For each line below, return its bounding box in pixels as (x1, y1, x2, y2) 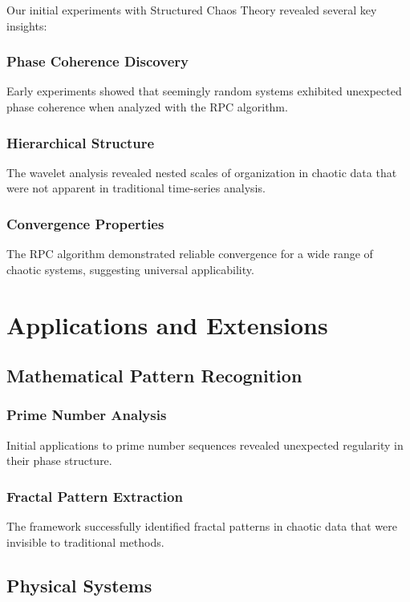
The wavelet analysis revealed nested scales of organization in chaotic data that (6, 164, 397, 180)
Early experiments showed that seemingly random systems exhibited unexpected (6, 83, 402, 99)
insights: (6, 17, 47, 34)
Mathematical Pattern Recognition (6, 363, 302, 388)
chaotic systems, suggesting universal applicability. (6, 261, 254, 277)
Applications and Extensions (6, 308, 328, 341)
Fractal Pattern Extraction (6, 486, 183, 506)
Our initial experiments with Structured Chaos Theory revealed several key (6, 2, 377, 18)
